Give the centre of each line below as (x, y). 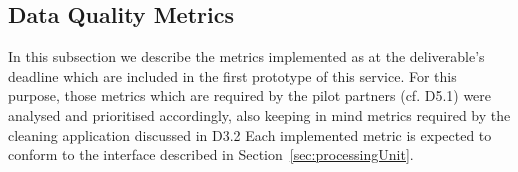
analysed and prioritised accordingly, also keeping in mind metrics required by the (259, 114)
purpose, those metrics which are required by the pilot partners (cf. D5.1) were (250, 95)
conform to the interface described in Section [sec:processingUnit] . (211, 154)
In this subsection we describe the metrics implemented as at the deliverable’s (246, 56)
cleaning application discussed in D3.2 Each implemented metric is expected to (250, 134)
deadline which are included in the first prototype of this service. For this (232, 75)
